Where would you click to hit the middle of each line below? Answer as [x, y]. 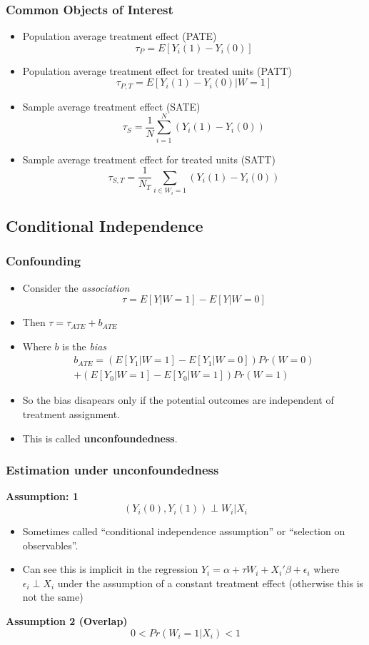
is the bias [85, 346]
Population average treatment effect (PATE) [120, 36]
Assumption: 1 [42, 496]
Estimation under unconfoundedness [112, 470]
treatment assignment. [71, 414]
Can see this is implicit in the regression [110, 569]
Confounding [44, 261]
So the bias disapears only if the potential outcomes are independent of [178, 400]
